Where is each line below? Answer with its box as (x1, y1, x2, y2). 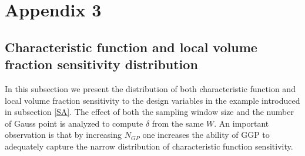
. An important (214, 117, 269, 129)
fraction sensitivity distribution (5, 55, 198, 73)
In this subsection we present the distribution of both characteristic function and (5, 82, 296, 94)
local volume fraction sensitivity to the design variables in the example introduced (5, 94, 300, 106)
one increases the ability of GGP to (142, 128, 270, 141)
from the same (152, 117, 204, 129)
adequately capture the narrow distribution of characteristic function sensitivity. (5, 140, 293, 152)
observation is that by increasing (5, 128, 122, 141)
